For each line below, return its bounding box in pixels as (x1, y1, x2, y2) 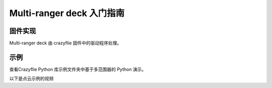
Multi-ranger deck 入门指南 (9, 8, 125, 19)
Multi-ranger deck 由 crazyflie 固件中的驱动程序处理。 (9, 40, 122, 46)
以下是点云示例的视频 (9, 75, 54, 81)
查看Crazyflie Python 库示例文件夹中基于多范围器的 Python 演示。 (9, 66, 147, 72)
